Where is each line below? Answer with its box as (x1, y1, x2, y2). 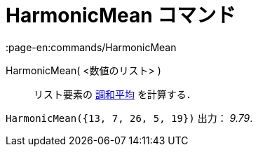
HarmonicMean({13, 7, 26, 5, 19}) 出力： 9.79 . (6, 111, 253, 124)
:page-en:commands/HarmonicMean (6, 41, 177, 53)
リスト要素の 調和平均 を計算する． (34, 88, 196, 100)
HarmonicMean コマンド (6, 4, 236, 27)
